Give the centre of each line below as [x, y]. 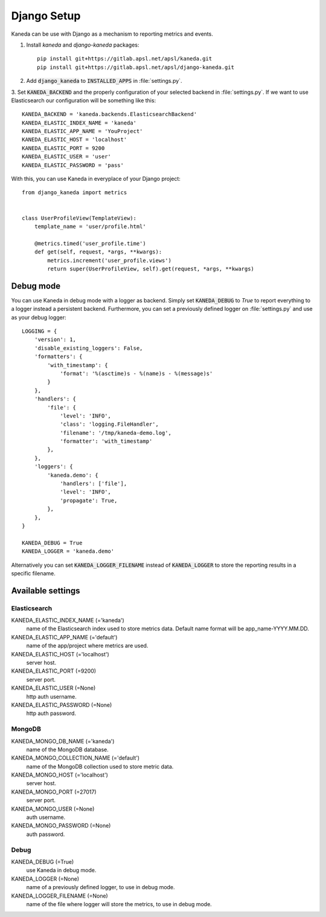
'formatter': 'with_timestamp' [106, 441]
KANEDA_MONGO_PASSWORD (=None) [61, 826]
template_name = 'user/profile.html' [90, 226]
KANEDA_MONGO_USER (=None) [53, 809]
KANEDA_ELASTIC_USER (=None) [53, 688]
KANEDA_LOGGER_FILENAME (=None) [59, 896]
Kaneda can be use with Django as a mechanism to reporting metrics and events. [112, 34]
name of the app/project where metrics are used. [87, 646]
